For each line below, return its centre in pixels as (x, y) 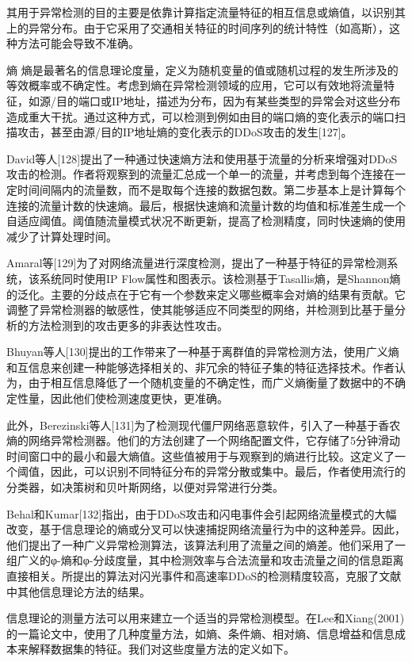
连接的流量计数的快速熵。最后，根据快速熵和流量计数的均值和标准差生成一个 (206, 205)
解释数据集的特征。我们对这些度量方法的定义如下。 (161, 649)
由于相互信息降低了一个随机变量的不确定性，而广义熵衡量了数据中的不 (211, 383)
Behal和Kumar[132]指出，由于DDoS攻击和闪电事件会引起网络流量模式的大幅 (202, 513)
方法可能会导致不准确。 (78, 43)
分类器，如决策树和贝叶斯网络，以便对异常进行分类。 (145, 487)
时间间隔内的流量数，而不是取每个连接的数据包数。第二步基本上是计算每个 (211, 189)
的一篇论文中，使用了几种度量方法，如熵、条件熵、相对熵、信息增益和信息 (200, 633)
